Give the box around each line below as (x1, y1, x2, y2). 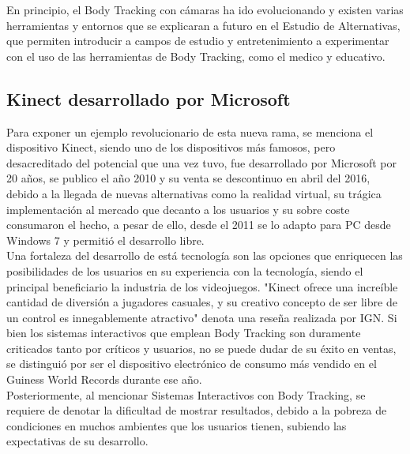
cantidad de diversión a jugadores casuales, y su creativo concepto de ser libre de (6, 294, 397, 310)
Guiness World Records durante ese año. (6, 371, 202, 388)
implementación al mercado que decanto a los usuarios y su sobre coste (6, 201, 350, 217)
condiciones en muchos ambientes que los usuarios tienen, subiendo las (6, 417, 347, 433)
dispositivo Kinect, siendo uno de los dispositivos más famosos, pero (6, 139, 336, 156)
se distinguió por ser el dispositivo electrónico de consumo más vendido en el (6, 355, 377, 372)
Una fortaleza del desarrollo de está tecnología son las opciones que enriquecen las (6, 247, 403, 264)
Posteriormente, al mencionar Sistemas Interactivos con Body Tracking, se (6, 386, 366, 403)
